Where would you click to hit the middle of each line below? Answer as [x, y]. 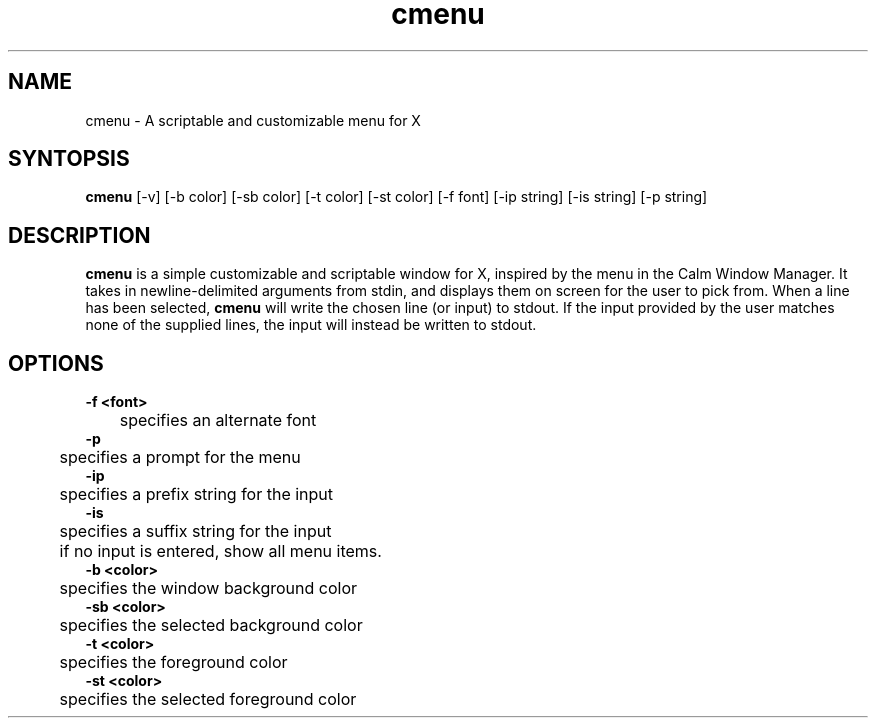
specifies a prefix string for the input [196, 494]
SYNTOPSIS [69, 159]
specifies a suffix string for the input [195, 531]
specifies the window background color [208, 588]
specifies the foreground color [173, 662]
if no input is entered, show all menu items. [220, 551]
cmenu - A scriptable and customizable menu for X [253, 120]
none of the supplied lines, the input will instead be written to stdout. [311, 325]
